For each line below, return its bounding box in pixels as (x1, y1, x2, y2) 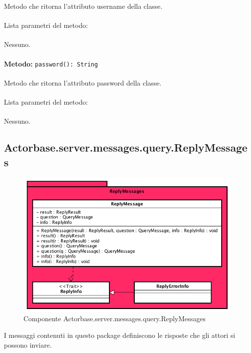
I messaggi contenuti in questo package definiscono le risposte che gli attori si (4, 330, 235, 340)
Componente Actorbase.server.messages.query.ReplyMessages (23, 313, 206, 324)
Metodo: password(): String (4, 58, 98, 68)
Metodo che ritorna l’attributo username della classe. (4, 1, 163, 11)
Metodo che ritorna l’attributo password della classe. (4, 77, 162, 88)
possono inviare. (4, 339, 52, 350)
